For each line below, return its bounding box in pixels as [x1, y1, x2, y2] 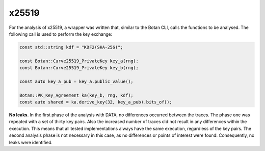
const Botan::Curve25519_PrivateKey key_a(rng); [19, 58, 139, 64]
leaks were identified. [9, 139, 53, 145]
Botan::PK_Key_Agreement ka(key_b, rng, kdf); [19, 92, 133, 98]
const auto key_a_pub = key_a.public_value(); [19, 78, 133, 84]
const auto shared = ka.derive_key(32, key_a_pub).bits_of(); [19, 100, 172, 105]
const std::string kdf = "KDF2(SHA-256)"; [19, 44, 123, 50]
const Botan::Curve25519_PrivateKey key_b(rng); [19, 65, 139, 71]
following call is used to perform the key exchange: [9, 31, 112, 37]
